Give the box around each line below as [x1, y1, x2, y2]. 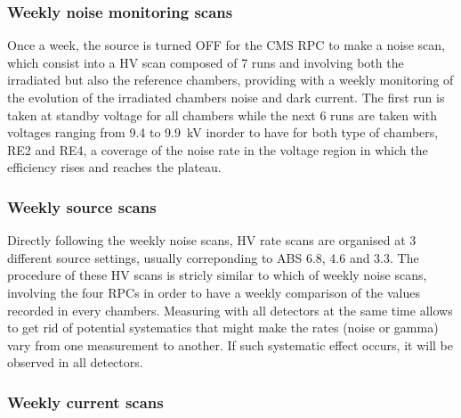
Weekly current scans [7, 390, 164, 413]
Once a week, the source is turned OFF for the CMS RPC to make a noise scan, [7, 36, 445, 54]
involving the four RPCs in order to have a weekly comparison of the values [7, 283, 420, 301]
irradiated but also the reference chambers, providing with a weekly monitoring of [7, 70, 454, 89]
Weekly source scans [7, 195, 157, 217]
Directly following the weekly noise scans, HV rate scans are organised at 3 [7, 231, 417, 250]
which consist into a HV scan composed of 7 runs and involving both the [7, 53, 404, 71]
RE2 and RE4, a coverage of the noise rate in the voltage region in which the [7, 140, 428, 159]
